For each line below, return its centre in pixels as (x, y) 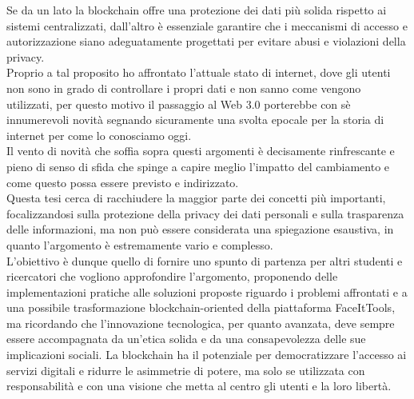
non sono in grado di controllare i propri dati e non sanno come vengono (184, 88)
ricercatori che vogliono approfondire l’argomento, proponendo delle (172, 276)
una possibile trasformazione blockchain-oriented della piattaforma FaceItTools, (201, 307)
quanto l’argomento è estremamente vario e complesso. (140, 244)
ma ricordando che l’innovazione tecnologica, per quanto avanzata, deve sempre (201, 323)
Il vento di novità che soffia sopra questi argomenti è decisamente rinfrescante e (201, 151)
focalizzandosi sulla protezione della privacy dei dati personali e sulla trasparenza (205, 213)
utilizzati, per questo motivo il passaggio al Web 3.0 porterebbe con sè (179, 104)
